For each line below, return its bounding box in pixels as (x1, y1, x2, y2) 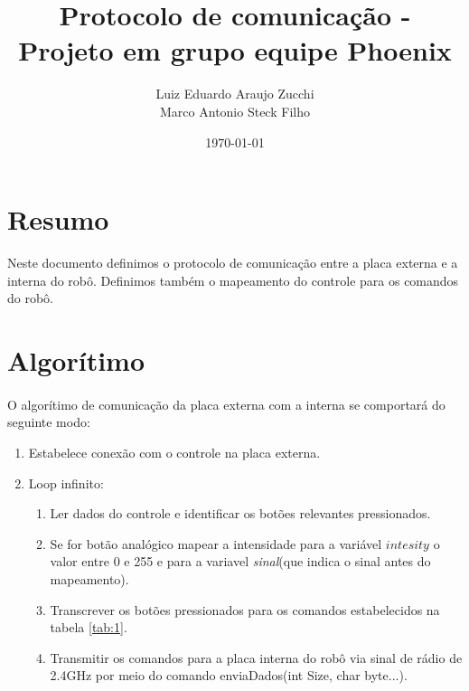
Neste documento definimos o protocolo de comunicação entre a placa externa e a (7, 253, 458, 272)
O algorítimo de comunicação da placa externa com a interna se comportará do (7, 394, 446, 413)
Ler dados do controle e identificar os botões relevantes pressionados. (50, 504, 431, 523)
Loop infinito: (28, 473, 104, 492)
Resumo (7, 201, 109, 238)
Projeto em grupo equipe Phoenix (18, 32, 452, 69)
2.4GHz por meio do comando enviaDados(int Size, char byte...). (50, 666, 408, 685)
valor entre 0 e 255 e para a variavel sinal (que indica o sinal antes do (50, 552, 431, 571)
